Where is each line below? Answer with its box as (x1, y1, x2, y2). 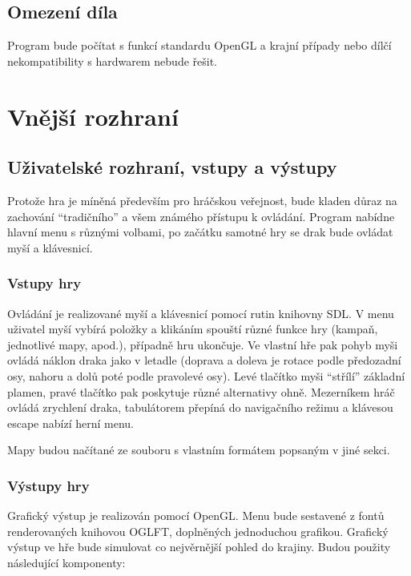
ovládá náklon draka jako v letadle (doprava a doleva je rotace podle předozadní (7, 352, 401, 369)
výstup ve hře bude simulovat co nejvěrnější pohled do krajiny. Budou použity (7, 538, 391, 555)
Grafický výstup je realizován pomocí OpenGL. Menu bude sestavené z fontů (7, 507, 385, 524)
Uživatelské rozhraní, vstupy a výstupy (7, 155, 337, 179)
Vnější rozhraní (7, 99, 179, 132)
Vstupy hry (7, 273, 82, 293)
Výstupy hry (7, 475, 90, 495)
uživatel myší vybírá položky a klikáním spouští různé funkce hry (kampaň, (7, 320, 378, 337)
